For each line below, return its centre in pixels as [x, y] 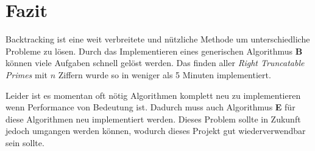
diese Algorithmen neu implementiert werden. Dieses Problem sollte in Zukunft [153, 119]
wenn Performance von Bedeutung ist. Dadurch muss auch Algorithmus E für [150, 107]
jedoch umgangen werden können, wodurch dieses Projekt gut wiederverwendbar [156, 131]
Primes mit [27, 74]
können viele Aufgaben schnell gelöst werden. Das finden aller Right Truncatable [155, 63]
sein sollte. [25, 142]
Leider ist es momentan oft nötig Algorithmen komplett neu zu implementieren [153, 95]
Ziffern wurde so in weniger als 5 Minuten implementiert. [165, 74]
